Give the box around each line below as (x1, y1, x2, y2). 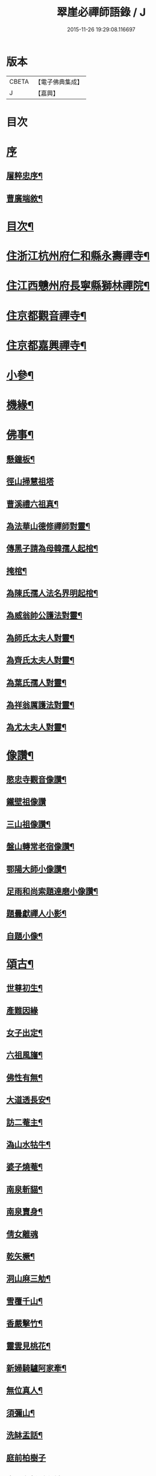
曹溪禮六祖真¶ (6, 499, 59, 509)
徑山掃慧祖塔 (6, 476, 54, 487)
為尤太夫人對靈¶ (6, 722, 67, 732)
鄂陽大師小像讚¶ (6, 864, 67, 874)
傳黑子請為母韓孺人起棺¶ (6, 543, 98, 554)
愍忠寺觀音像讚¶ (6, 774, 67, 785)
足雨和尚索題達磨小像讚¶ (6, 886, 98, 896)
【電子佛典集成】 (34, 78, 83, 86)
